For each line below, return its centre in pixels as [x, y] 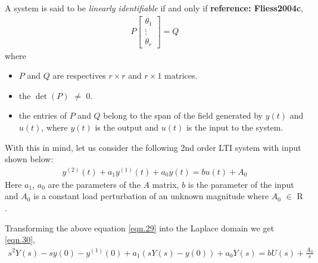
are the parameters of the [94, 184]
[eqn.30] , [20, 239]
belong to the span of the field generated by [183, 115]
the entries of [43, 115]
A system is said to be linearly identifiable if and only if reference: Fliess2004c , [154, 8]
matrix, [166, 184]
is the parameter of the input [241, 184]
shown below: [29, 159]
